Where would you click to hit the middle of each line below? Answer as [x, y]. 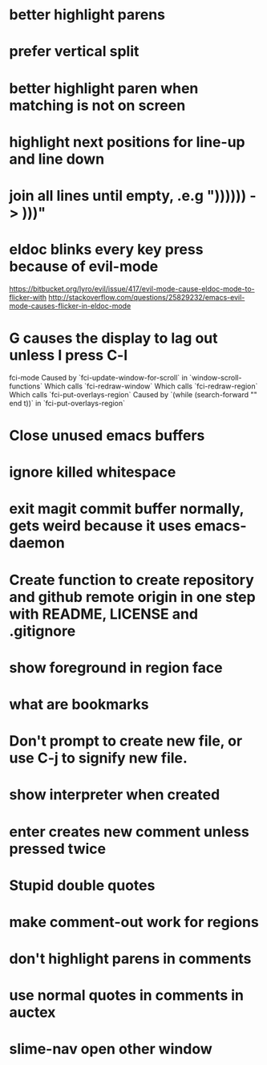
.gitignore [42, 631]
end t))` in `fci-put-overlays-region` [67, 403]
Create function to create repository [132, 580]
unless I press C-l [69, 356]
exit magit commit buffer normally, [127, 509]
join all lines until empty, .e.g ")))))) [128, 195]
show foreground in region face [116, 667]
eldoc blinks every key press [106, 250]
